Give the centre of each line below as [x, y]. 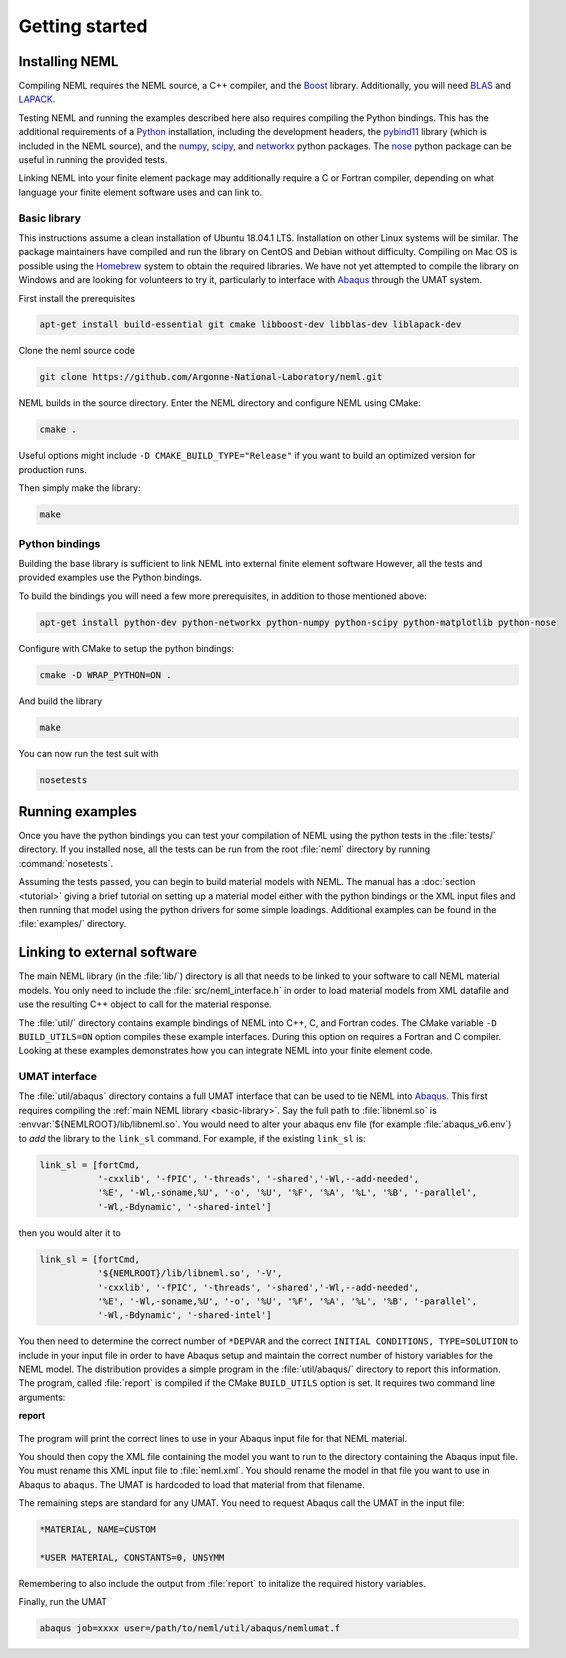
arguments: [42, 1397]
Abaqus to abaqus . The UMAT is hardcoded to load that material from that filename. [191, 1484]
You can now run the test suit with [88, 753]
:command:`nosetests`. [66, 863]
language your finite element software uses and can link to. [140, 192]
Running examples [77, 811]
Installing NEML [68, 61]
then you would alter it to [70, 1232]
